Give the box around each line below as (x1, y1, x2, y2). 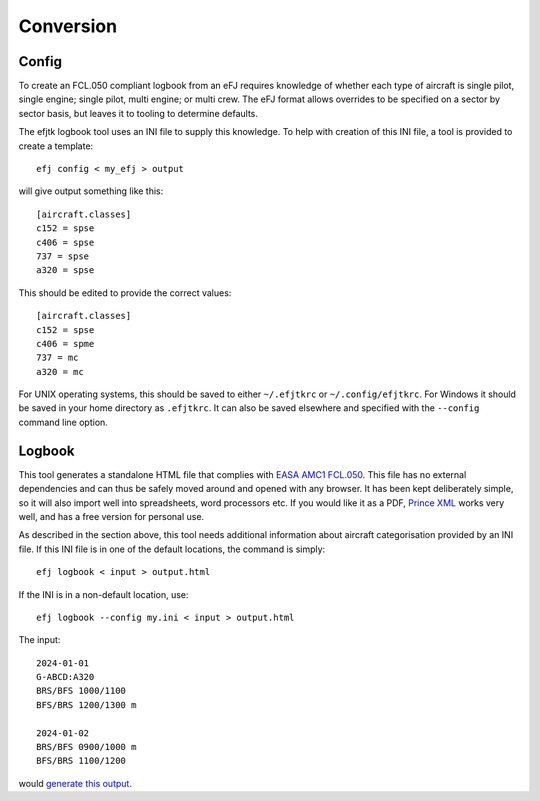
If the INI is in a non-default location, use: (18, 588, 189, 600)
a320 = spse (36, 265, 95, 276)
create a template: (18, 140, 94, 152)
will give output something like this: (18, 185, 164, 197)
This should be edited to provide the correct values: (18, 286, 232, 299)
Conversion (18, 15, 118, 37)
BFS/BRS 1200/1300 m (36, 699, 137, 710)
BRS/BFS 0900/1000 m (36, 741, 137, 753)
